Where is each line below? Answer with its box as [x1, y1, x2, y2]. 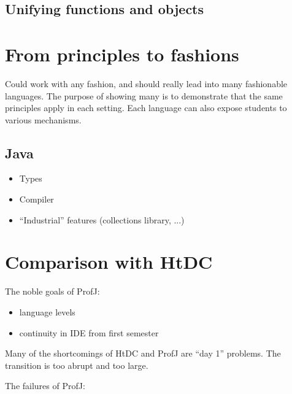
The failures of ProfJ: [5, 379, 85, 392]
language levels [19, 305, 75, 318]
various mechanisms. [5, 113, 82, 126]
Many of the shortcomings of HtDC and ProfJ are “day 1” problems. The [5, 347, 281, 360]
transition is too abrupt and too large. [5, 358, 148, 371]
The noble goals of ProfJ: [5, 285, 100, 298]
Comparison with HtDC [5, 249, 213, 274]
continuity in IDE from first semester [19, 326, 159, 339]
